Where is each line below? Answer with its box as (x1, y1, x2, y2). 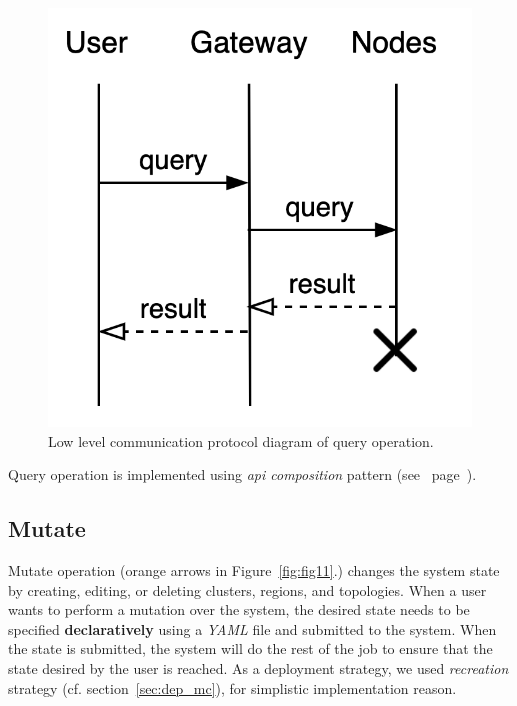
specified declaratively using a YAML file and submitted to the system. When (8, 618, 497, 639)
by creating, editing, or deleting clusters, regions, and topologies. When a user (8, 579, 487, 600)
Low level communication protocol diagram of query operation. (48, 430, 434, 451)
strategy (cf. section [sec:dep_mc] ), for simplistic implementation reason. (8, 677, 457, 698)
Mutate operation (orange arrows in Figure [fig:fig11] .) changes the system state (8, 560, 500, 581)
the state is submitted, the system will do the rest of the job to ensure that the (8, 638, 493, 659)
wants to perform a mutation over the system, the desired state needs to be (8, 599, 470, 620)
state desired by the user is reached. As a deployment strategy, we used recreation (8, 657, 509, 678)
